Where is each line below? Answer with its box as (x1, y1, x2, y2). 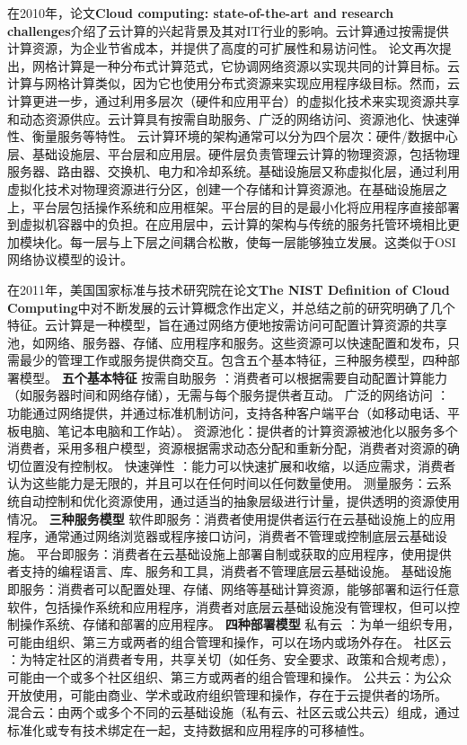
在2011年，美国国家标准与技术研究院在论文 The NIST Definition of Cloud (7, 279, 450, 298)
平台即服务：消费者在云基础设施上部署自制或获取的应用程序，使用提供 (36, 544, 452, 563)
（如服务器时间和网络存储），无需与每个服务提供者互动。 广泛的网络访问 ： (7, 386, 450, 404)
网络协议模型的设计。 (7, 250, 133, 269)
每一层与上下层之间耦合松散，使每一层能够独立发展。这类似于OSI (69, 232, 456, 251)
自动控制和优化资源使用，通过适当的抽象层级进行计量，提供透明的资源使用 (19, 492, 460, 510)
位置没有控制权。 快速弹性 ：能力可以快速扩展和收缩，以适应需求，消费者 (19, 456, 456, 474)
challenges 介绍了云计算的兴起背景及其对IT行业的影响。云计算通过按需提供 (7, 21, 449, 40)
